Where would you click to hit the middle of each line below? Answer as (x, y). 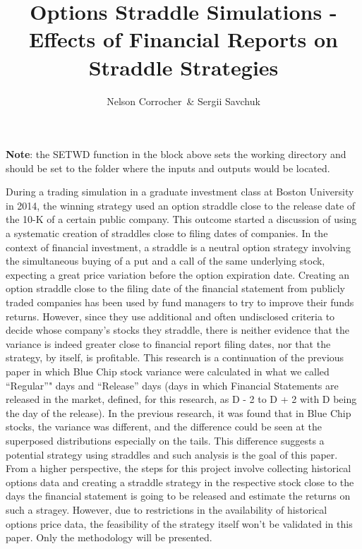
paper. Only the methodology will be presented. (109, 537)
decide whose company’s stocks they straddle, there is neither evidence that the (178, 330)
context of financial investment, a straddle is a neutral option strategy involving (178, 247)
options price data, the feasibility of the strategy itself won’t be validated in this (179, 523)
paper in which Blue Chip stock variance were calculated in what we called (168, 371)
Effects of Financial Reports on (183, 39)
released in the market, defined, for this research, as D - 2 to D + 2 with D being (181, 399)
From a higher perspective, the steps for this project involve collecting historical (179, 468)
